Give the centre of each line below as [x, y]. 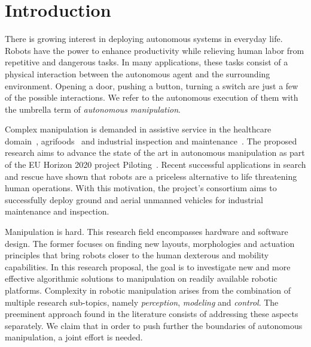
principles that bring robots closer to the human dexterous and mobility [137, 255]
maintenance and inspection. [57, 211]
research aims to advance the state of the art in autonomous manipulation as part [155, 153]
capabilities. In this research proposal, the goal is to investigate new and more [148, 266]
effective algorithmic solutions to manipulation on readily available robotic [141, 278]
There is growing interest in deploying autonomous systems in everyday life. [144, 39]
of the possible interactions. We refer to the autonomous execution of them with [152, 97]
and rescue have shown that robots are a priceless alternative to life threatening [151, 176]
